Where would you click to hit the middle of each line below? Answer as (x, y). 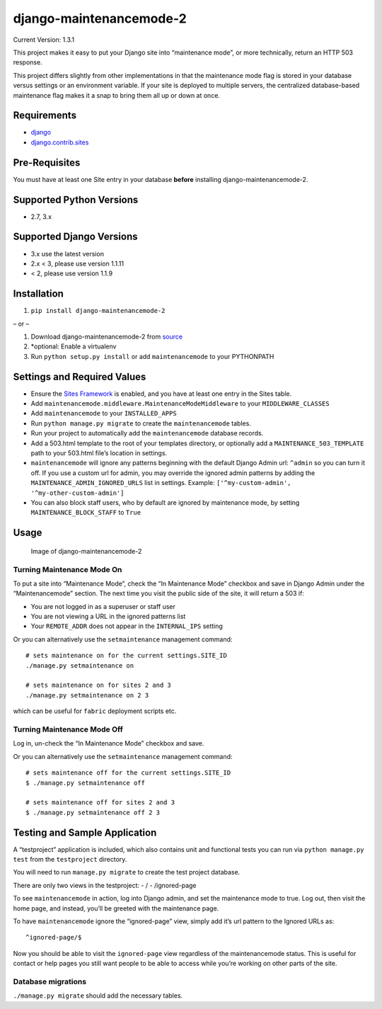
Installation (38, 294)
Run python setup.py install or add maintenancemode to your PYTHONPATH (152, 356)
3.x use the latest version (67, 253)
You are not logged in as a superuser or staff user (103, 606)
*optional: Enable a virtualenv (74, 346)
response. (28, 62)
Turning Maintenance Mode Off (68, 729)
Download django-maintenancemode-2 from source (107, 336)
